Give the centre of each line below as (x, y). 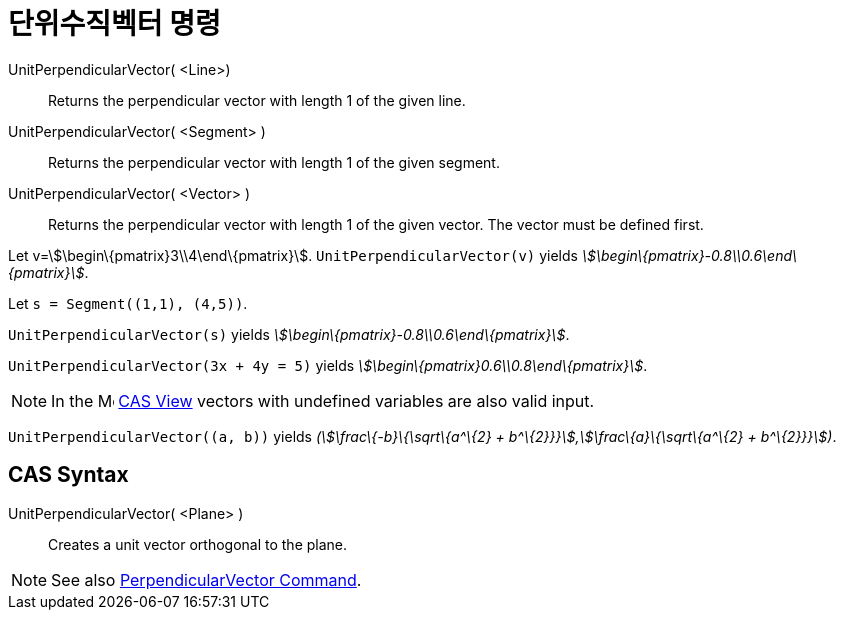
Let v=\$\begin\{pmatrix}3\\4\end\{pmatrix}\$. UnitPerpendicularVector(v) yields (293, 255)
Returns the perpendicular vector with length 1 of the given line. (257, 100)
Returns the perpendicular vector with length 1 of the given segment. (274, 162)
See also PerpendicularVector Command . (206, 579)
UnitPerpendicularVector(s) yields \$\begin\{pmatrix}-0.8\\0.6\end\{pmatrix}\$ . (289, 334)
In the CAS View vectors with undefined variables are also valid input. (323, 400)
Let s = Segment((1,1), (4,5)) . (128, 303)
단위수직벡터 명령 (114, 24)
